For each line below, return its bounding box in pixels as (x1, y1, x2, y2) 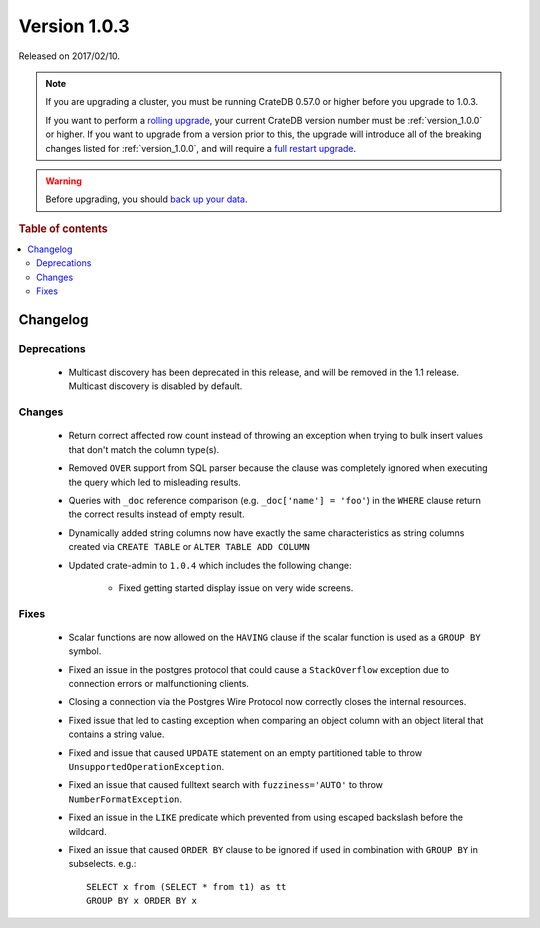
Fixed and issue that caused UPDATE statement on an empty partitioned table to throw (68, 746, 423, 759)
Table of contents (18, 221, 109, 235)
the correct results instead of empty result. (68, 508, 245, 520)
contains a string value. (68, 728, 165, 740)
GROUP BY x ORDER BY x (86, 895, 198, 907)
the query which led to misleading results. (68, 476, 242, 488)
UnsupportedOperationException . (68, 761, 225, 773)
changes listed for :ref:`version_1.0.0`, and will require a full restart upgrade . (45, 142, 357, 154)
